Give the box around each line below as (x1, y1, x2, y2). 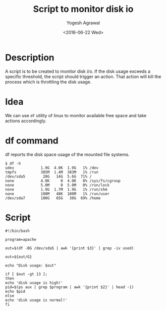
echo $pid (5, 289, 26, 294)
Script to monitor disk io (33, 3, 134, 15)
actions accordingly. (5, 118, 47, 124)
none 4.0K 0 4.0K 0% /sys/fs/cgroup (5, 178, 121, 183)
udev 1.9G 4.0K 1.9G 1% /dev (5, 165, 99, 170)
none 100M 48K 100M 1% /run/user (5, 191, 110, 196)
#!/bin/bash (5, 228, 30, 233)
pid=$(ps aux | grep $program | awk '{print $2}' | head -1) (5, 284, 134, 290)
